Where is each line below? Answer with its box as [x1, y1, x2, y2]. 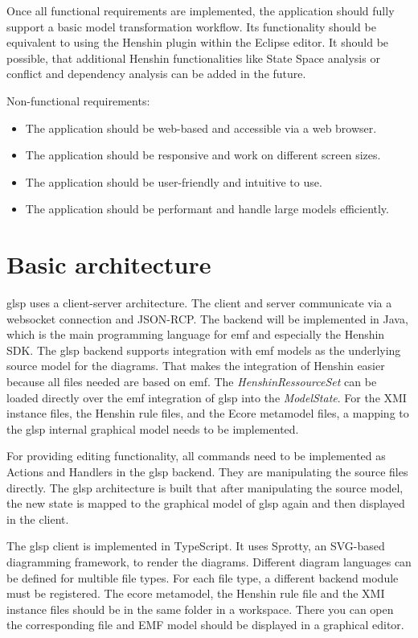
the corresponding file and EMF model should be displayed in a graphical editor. [6, 616, 404, 633]
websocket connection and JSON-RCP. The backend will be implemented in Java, [6, 310, 408, 327]
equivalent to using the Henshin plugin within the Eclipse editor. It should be [6, 34, 389, 51]
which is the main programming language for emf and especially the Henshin [6, 326, 385, 343]
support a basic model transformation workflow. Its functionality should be [6, 18, 376, 35]
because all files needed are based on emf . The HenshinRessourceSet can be [6, 373, 377, 390]
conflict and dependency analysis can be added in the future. [6, 65, 306, 82]
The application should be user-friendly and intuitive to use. [25, 173, 322, 190]
